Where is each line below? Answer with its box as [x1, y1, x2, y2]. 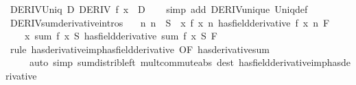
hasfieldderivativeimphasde [238, 55, 351, 69]
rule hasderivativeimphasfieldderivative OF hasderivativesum [10, 41, 270, 56]
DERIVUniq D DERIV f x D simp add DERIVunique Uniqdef [10, 2, 308, 16]
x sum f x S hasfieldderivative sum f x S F [24, 29, 217, 43]
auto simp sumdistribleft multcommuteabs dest [29, 55, 234, 69]
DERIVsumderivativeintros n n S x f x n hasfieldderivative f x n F [10, 15, 330, 29]
